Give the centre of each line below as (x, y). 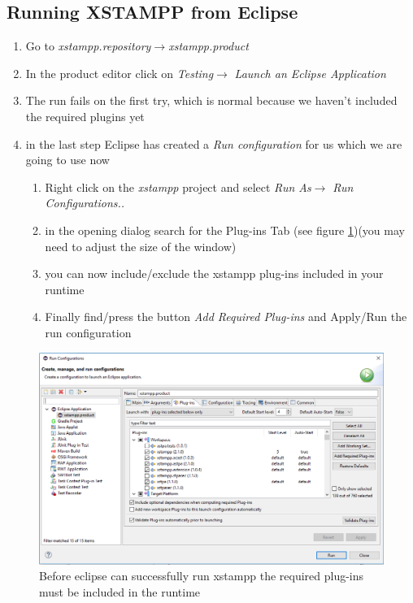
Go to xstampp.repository (88, 46)
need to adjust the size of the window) (141, 246)
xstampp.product (209, 46)
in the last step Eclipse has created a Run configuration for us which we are (214, 143)
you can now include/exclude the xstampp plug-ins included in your (214, 273)
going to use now (67, 160)
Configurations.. (85, 203)
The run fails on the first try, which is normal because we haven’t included (211, 100)
